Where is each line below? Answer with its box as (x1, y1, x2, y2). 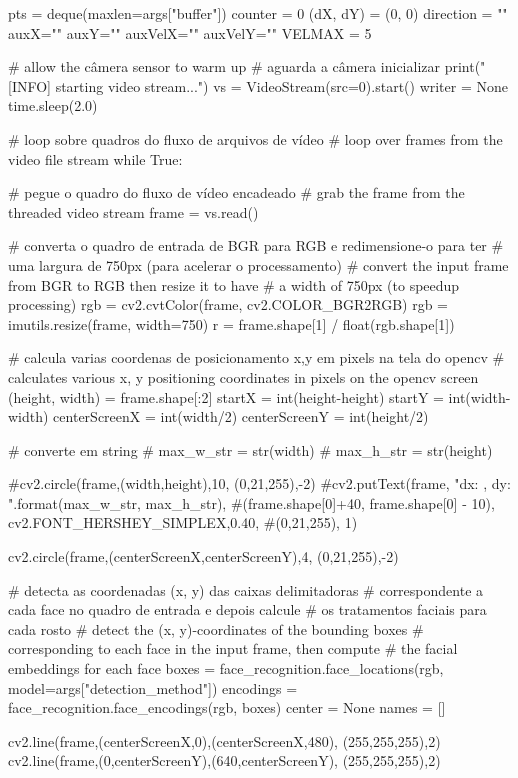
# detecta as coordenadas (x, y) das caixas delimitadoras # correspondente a (8, 579, 484, 600)
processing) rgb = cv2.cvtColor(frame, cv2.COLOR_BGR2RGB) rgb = (8, 294, 448, 315)
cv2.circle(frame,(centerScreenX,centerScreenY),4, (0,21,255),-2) (8, 546, 399, 567)
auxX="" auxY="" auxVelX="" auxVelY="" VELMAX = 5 (8, 22, 372, 43)
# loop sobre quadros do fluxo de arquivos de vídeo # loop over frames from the (8, 128, 503, 149)
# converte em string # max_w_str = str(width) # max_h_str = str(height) (8, 439, 493, 460)
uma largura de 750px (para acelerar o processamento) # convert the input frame (8, 254, 509, 275)
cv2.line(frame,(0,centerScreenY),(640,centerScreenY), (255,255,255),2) (8, 750, 441, 771)
